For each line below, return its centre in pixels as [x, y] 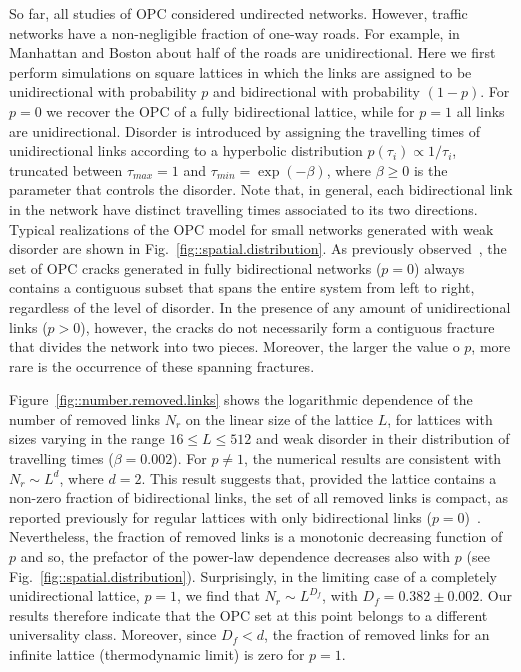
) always [439, 267]
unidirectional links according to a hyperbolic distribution [186, 150]
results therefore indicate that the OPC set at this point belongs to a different [248, 614]
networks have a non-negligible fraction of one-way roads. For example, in [234, 32]
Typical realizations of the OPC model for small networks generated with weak [251, 228]
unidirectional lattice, [74, 595]
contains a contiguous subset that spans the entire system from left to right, [242, 287]
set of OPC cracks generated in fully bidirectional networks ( [195, 267]
